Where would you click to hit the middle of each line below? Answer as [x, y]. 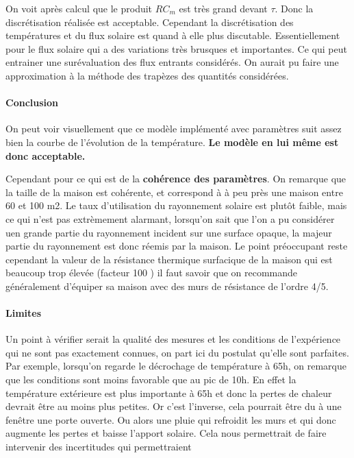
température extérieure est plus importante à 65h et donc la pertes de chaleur [169, 393]
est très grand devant [223, 8]
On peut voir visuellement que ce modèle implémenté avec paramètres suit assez [174, 129]
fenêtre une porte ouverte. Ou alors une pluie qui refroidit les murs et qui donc [171, 419]
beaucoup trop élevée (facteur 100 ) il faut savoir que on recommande [152, 273]
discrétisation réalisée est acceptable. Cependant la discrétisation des [150, 22]
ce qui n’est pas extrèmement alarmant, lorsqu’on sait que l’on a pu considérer [170, 218]
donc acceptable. [46, 155]
